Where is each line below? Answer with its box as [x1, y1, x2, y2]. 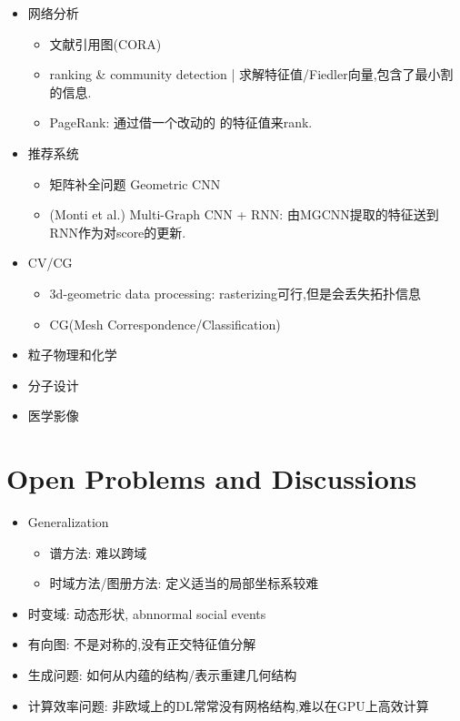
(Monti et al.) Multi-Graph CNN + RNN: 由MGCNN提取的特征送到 [49, 205, 439, 224]
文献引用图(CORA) [49, 34, 162, 53]
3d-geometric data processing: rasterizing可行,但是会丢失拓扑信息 [49, 283, 421, 302]
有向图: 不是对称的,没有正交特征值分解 [27, 635, 256, 654]
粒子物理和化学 [27, 345, 117, 364]
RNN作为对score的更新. [49, 222, 186, 241]
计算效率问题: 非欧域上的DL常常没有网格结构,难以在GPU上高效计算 [27, 696, 429, 715]
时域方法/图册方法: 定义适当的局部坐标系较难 [49, 574, 319, 593]
